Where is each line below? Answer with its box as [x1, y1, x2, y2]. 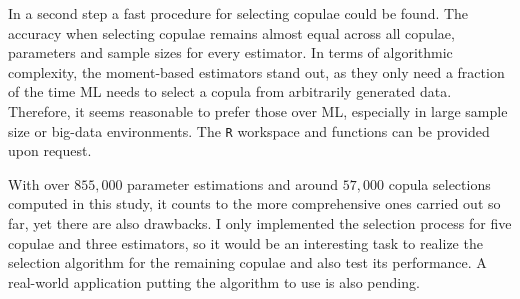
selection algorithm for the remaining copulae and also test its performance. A [8, 252, 487, 273]
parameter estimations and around [127, 173, 339, 194]
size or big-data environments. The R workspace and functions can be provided [8, 120, 490, 141]
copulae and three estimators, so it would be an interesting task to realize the [8, 232, 483, 253]
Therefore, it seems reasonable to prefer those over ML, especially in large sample [8, 100, 508, 121]
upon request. [8, 140, 92, 161]
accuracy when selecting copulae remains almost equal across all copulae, [8, 22, 455, 43]
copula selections [388, 173, 491, 194]
